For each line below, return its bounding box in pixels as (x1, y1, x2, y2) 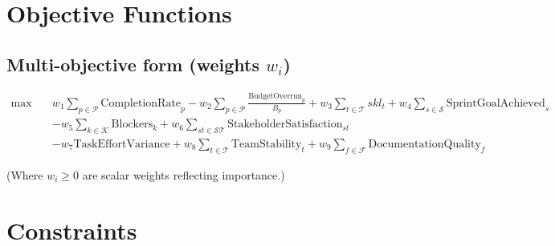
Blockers (111, 119, 153, 131)
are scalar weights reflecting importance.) (82, 166, 285, 183)
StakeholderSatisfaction (227, 119, 343, 131)
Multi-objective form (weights (6, 51, 260, 76)
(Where (6, 166, 43, 183)
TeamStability (231, 138, 302, 150)
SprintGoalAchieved (446, 97, 545, 109)
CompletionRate (100, 97, 182, 109)
